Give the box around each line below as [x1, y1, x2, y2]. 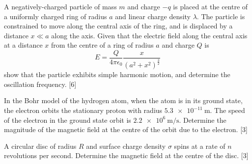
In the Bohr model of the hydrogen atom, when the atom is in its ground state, [4, 95, 243, 106]
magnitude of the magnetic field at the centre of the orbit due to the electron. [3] [4, 124, 248, 135]
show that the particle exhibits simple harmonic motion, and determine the [4, 69, 230, 80]
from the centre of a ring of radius [51, 40, 154, 50]
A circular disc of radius [4, 140, 77, 151]
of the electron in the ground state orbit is [4, 114, 131, 125]
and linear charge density [115, 11, 191, 21]
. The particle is [196, 11, 245, 21]
